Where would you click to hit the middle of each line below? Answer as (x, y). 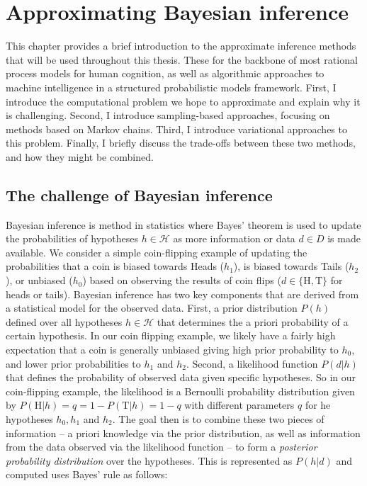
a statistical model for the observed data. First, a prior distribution (152, 308)
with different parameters (239, 405)
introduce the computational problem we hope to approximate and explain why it (183, 101)
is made (344, 238)
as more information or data (234, 238)
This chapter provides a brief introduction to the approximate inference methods (181, 46)
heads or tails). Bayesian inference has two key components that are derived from (182, 294)
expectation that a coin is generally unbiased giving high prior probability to (172, 350)
